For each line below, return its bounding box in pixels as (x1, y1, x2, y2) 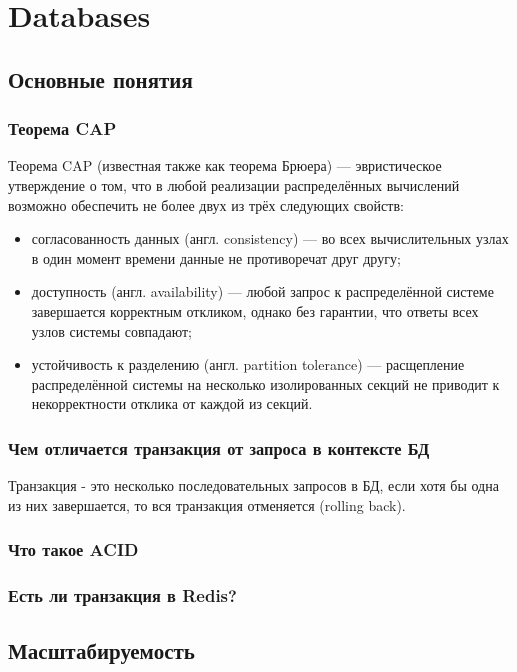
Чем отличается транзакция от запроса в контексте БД (8, 435, 430, 460)
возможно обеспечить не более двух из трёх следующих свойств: (8, 194, 404, 215)
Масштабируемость (8, 635, 195, 666)
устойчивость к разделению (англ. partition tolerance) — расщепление (31, 354, 465, 375)
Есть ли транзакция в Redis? (8, 583, 237, 608)
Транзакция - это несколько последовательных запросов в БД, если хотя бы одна (8, 475, 499, 496)
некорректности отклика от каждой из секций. (31, 393, 313, 414)
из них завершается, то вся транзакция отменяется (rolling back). (8, 494, 406, 515)
